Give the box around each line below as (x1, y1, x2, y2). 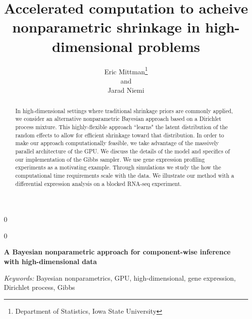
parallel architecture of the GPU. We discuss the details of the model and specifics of (15, 147, 230, 155)
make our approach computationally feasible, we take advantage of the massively (15, 139, 219, 147)
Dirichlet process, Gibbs (4, 282, 75, 292)
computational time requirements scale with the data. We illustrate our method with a (15, 171, 234, 179)
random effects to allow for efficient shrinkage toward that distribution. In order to (15, 131, 224, 139)
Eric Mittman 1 (104, 65, 148, 76)
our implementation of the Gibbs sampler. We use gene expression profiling (15, 155, 205, 163)
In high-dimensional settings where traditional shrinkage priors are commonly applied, (15, 106, 233, 115)
